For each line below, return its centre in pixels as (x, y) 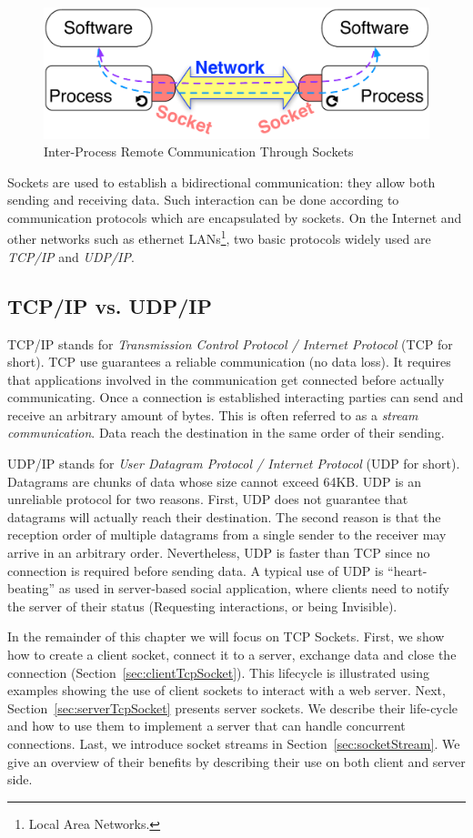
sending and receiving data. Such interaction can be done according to (203, 200)
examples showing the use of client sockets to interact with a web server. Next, (226, 690)
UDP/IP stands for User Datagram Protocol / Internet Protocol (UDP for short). (234, 464)
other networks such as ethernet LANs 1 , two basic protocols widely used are (219, 237)
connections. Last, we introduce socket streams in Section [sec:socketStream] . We (234, 743)
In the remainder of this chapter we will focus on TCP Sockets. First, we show (226, 636)
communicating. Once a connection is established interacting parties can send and (236, 397)
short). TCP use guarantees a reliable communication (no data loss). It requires (229, 362)
